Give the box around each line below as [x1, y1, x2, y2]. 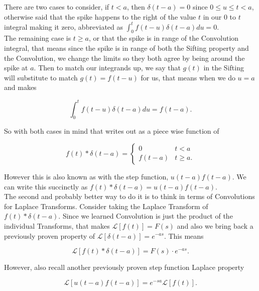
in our [203, 11, 222, 22]
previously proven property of [4, 230, 95, 241]
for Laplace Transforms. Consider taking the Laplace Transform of [4, 201, 208, 211]
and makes [4, 82, 37, 92]
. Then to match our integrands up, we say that [34, 62, 181, 73]
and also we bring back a [177, 220, 253, 231]
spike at [4, 62, 28, 73]
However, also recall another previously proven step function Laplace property [4, 262, 244, 272]
